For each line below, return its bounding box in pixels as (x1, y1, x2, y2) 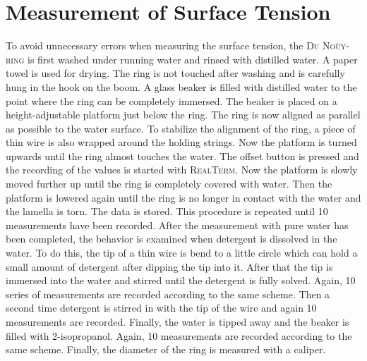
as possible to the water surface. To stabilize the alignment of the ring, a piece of (6, 121, 356, 135)
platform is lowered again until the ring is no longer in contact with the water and (6, 190, 361, 204)
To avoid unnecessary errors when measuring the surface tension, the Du (6, 38, 320, 53)
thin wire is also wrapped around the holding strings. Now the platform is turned (6, 135, 357, 149)
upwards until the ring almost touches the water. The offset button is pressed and (6, 148, 359, 163)
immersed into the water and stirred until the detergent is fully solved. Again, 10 (6, 273, 356, 288)
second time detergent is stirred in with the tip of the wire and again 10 (6, 300, 317, 315)
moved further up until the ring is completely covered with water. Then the (6, 176, 332, 191)
